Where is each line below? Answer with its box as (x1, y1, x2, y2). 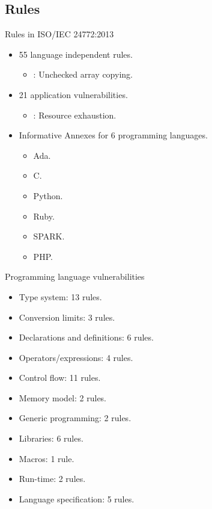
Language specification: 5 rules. (19, 492, 135, 505)
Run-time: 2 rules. (19, 472, 86, 485)
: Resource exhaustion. (33, 108, 117, 121)
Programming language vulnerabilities (5, 270, 145, 283)
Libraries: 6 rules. (19, 432, 83, 445)
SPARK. (33, 230, 65, 242)
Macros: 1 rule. (19, 452, 74, 464)
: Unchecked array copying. (33, 68, 133, 81)
